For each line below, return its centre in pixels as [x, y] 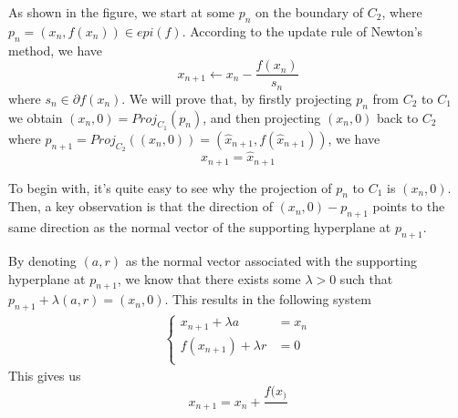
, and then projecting [262, 117]
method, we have [56, 50]
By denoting [42, 260]
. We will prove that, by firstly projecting [237, 98]
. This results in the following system [268, 299]
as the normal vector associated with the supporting [271, 260]
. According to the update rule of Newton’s [302, 31]
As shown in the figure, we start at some [122, 12]
